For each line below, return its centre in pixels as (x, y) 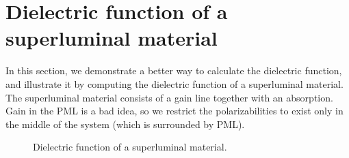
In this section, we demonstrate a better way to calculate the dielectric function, (174, 70)
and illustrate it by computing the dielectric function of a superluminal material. (174, 83)
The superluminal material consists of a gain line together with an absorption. (169, 97)
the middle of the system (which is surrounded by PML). (125, 124)
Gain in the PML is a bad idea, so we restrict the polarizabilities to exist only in (174, 111)
